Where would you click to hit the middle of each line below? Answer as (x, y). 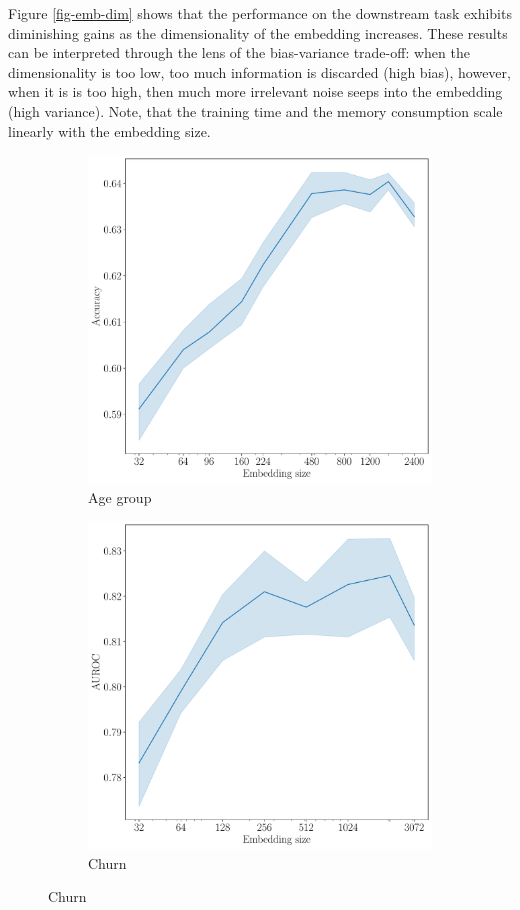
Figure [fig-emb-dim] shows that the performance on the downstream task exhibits (260, 13)
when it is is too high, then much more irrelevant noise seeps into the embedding (255, 91)
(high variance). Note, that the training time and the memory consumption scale (255, 110)
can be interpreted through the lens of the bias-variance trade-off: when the (239, 52)
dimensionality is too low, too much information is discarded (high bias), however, (259, 71)
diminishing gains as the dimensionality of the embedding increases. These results (258, 32)
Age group (120, 496)
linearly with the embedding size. (109, 130)
